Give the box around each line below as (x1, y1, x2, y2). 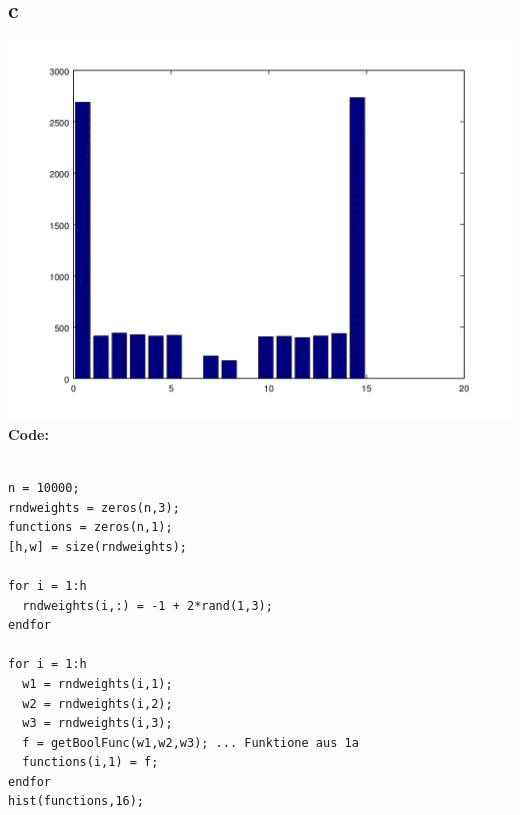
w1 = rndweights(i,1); (22, 676, 173, 691)
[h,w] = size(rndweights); (8, 539, 187, 554)
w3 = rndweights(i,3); (22, 716, 173, 731)
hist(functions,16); (8, 794, 145, 809)
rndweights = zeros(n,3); (8, 500, 180, 515)
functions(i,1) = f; (22, 755, 159, 770)
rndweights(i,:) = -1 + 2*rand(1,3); (22, 598, 273, 613)
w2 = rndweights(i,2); (22, 696, 173, 711)
